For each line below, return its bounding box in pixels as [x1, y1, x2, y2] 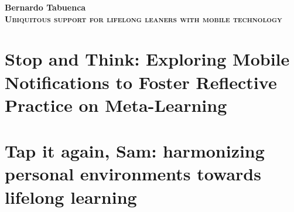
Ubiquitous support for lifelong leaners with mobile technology [5, 12, 282, 25]
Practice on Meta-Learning [5, 93, 227, 117]
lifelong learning [5, 184, 137, 208]
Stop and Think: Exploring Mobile [5, 47, 290, 71]
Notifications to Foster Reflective [5, 70, 277, 94]
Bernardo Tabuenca [5, 1, 86, 13]
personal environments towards [5, 162, 261, 186]
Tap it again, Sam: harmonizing [5, 139, 265, 163]
